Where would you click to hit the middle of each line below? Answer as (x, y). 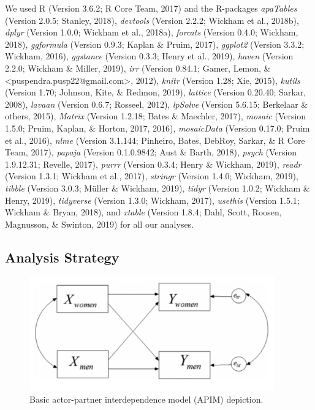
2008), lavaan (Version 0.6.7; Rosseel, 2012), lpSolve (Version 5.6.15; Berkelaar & (157, 104)
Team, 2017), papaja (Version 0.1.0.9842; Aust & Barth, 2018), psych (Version (151, 152)
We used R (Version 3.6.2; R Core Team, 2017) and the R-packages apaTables (151, 8)
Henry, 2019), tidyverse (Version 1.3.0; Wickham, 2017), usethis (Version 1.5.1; (152, 200)
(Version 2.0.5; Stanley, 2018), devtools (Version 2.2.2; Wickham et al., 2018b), (152, 20)
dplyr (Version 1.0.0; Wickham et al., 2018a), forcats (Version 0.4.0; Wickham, (152, 32)
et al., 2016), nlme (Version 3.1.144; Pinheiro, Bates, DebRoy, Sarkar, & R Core (155, 140)
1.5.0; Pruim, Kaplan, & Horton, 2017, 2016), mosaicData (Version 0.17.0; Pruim (157, 128)
